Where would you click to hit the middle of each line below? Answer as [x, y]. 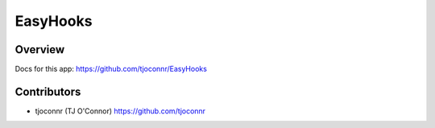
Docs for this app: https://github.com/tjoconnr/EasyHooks [111, 69]
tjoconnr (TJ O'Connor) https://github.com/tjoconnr [120, 111]
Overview [40, 50]
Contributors [48, 91]
